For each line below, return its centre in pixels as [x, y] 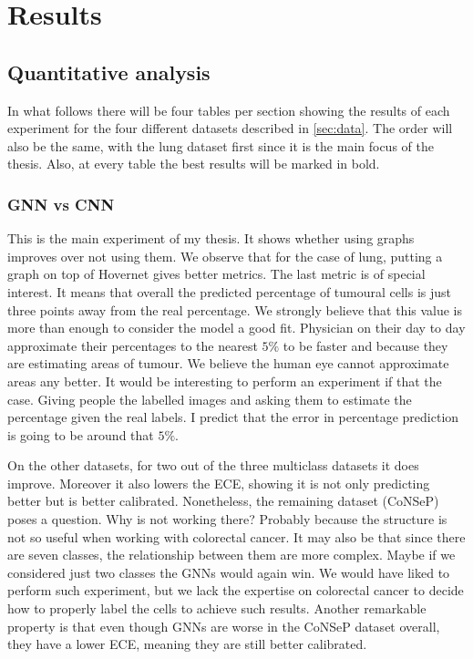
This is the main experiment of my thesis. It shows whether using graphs [211, 238]
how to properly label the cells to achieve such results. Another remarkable [217, 608]
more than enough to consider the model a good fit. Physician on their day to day [236, 328]
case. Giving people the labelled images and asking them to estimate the [210, 399]
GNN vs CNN [61, 204]
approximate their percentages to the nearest [133, 345]
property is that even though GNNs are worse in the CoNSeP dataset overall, [224, 626]
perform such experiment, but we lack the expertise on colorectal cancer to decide [236, 590]
